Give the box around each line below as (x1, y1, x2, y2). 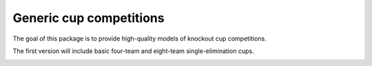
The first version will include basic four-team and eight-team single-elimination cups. (12, 47, 254, 55)
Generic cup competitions (12, 10, 165, 25)
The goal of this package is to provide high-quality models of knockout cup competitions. (12, 34, 267, 43)
